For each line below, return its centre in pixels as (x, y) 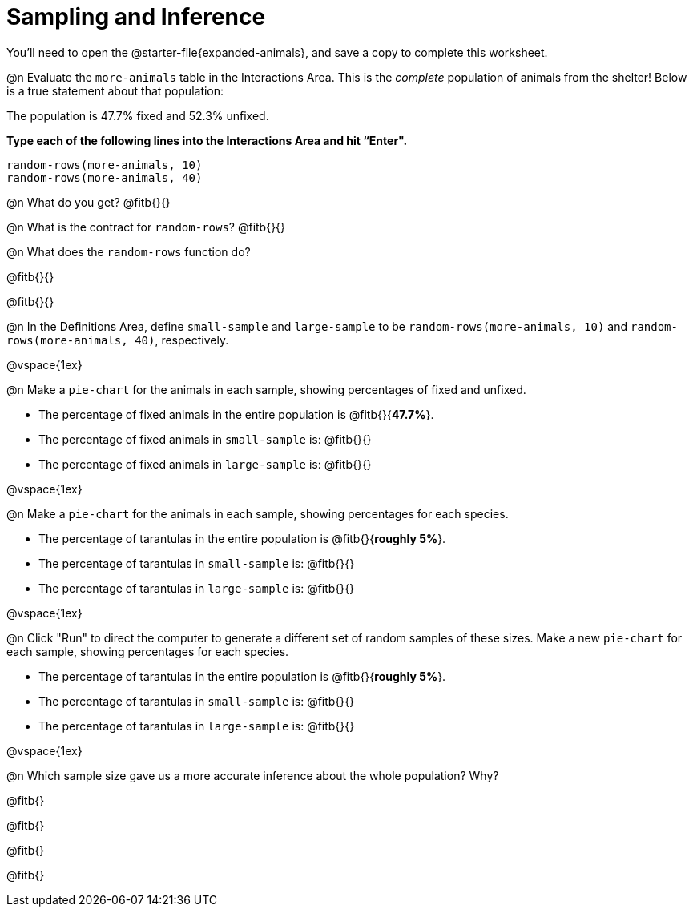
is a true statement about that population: (115, 90)
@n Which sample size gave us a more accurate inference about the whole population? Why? (253, 775)
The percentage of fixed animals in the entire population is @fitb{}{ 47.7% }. (236, 414)
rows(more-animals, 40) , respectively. (118, 340)
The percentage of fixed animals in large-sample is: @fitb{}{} (205, 464)
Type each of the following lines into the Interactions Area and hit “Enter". (207, 140)
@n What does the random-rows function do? (129, 251)
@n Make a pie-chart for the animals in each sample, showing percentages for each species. (258, 513)
